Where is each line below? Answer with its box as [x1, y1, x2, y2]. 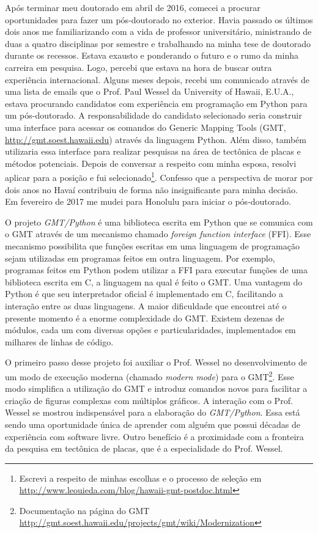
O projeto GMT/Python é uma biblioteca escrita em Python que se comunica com [5, 215, 313, 228]
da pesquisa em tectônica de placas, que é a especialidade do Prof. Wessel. [5, 442, 283, 455]
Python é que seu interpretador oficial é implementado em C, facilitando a [5, 287, 283, 300]
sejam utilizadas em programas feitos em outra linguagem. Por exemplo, [5, 251, 275, 264]
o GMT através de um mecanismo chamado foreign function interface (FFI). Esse [5, 227, 311, 240]
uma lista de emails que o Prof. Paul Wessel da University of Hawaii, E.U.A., [5, 85, 294, 98]
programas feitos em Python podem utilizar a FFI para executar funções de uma [5, 263, 308, 276]
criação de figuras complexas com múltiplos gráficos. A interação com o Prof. [5, 394, 293, 406]
